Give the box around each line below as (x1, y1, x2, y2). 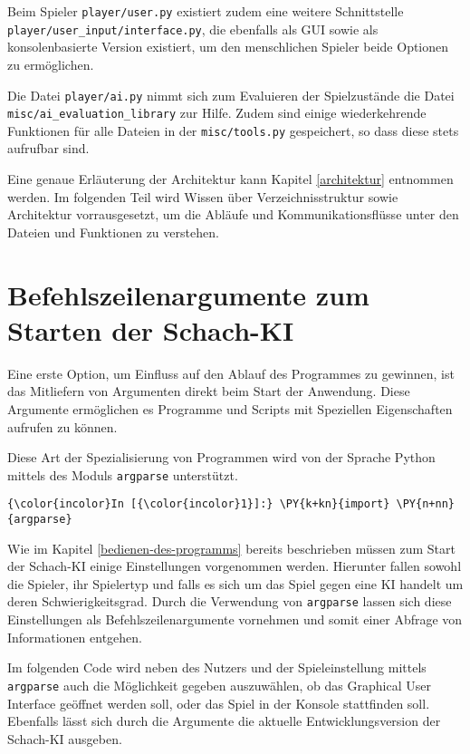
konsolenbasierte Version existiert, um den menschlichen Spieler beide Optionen (7, 37, 449, 56)
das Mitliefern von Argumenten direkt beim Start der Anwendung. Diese (7, 382, 410, 401)
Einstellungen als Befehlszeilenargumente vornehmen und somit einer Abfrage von (7, 610, 463, 629)
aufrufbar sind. (7, 139, 90, 158)
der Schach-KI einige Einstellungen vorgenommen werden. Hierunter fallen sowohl (7, 556, 462, 575)
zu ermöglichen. (7, 54, 94, 73)
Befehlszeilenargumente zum (7, 275, 369, 313)
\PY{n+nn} (396, 498, 455, 511)
